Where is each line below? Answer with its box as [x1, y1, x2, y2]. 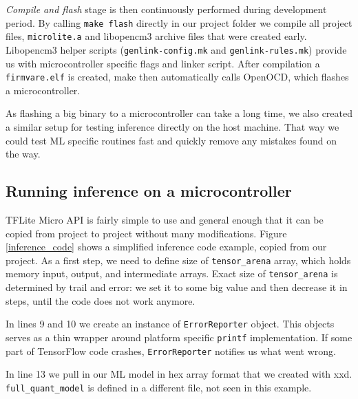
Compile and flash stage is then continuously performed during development [6, 2, 327, 16]
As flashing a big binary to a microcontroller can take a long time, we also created [6, 106, 352, 120]
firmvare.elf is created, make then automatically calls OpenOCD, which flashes [6, 69, 349, 84]
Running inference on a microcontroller [6, 180, 292, 202]
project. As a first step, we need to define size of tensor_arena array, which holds [6, 252, 351, 267]
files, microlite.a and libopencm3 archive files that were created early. [6, 29, 307, 43]
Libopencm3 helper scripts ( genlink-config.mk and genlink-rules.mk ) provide [6, 42, 347, 56]
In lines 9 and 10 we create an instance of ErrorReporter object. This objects [6, 316, 335, 331]
